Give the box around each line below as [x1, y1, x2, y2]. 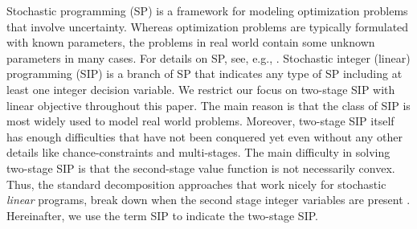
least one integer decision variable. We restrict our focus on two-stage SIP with [6, 80, 395, 97]
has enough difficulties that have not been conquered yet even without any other [6, 128, 403, 145]
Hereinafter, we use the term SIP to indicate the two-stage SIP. [6, 207, 318, 223]
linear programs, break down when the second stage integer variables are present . [6, 191, 411, 208]
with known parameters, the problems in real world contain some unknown [6, 34, 375, 51]
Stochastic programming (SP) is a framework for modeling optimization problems [6, 2, 408, 18]
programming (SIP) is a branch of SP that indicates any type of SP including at [6, 65, 403, 82]
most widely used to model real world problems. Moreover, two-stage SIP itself [6, 112, 395, 129]
